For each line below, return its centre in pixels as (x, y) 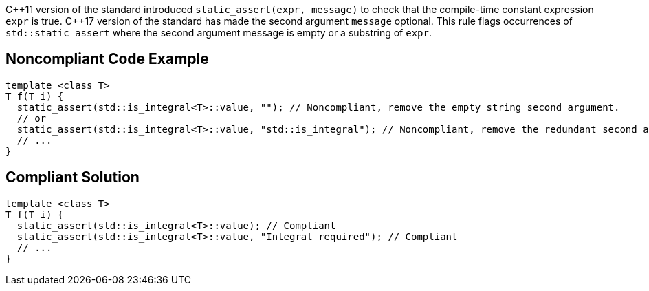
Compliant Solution (73, 177)
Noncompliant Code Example (107, 59)
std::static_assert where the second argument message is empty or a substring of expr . (219, 33)
